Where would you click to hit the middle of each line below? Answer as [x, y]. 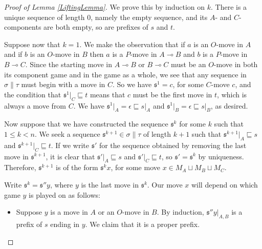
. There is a [229, 7]
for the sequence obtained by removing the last [173, 145]
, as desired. [229, 105]
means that [107, 94]
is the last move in [110, 184]
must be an [188, 64]
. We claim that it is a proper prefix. [143, 224]
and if [13, 54]
